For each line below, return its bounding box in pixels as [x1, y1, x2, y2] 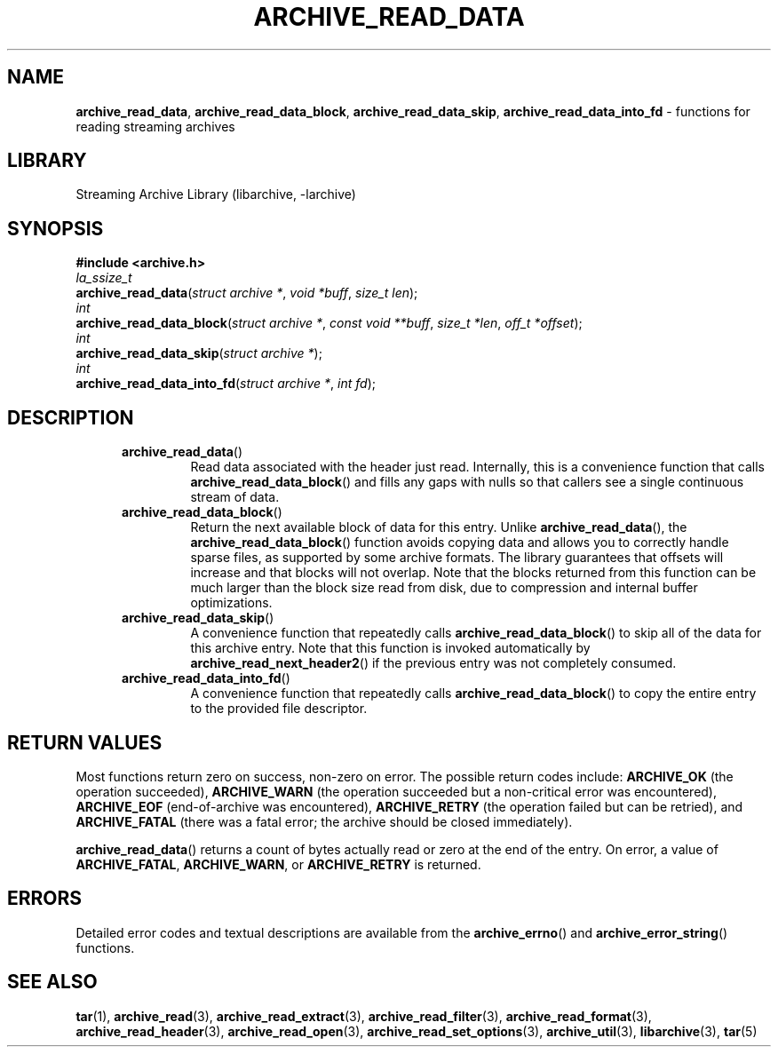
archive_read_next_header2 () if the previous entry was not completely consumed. [190, 655, 677, 671]
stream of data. [190, 489, 280, 505]
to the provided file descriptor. [190, 701, 368, 717]
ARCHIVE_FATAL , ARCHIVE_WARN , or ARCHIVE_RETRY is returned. [75, 856, 481, 872]
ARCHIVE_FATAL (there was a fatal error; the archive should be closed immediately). [75, 813, 573, 829]
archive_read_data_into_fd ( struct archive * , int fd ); [75, 376, 377, 392]
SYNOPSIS [7, 217, 104, 240]
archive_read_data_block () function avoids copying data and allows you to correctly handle [190, 535, 729, 551]
